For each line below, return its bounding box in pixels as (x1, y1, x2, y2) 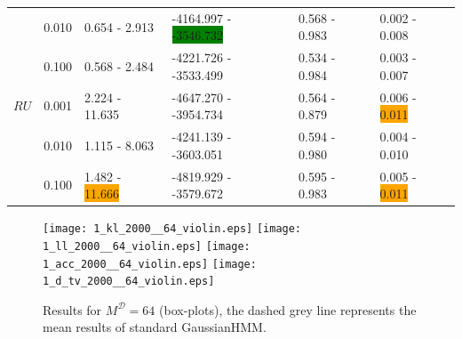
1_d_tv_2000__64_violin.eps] (43, 275, 215, 288)
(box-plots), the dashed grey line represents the (159, 300, 417, 319)
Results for (43, 300, 102, 319)
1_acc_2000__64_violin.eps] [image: (43, 257, 257, 270)
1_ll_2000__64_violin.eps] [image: (43, 239, 251, 253)
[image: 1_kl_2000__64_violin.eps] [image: (43, 222, 302, 236)
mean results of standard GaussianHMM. (43, 318, 267, 336)
